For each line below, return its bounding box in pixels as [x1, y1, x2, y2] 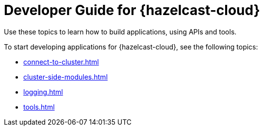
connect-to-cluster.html [23, 57, 99, 66]
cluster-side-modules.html [23, 72, 108, 81]
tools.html [23, 102, 55, 111]
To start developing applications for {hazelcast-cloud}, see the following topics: [4, 42, 258, 51]
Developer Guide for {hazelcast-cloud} [4, 2, 260, 18]
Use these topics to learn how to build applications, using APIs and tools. [4, 27, 237, 36]
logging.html [23, 87, 63, 96]
